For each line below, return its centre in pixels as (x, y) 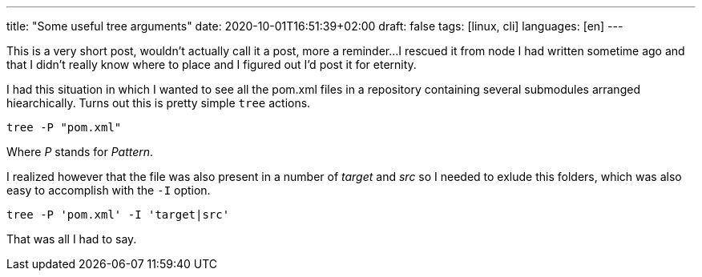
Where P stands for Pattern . (80, 152)
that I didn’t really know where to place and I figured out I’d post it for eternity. (212, 64)
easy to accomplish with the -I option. (109, 190)
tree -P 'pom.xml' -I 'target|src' (118, 215)
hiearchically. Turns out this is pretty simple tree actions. (159, 103)
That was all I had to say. (72, 239)
